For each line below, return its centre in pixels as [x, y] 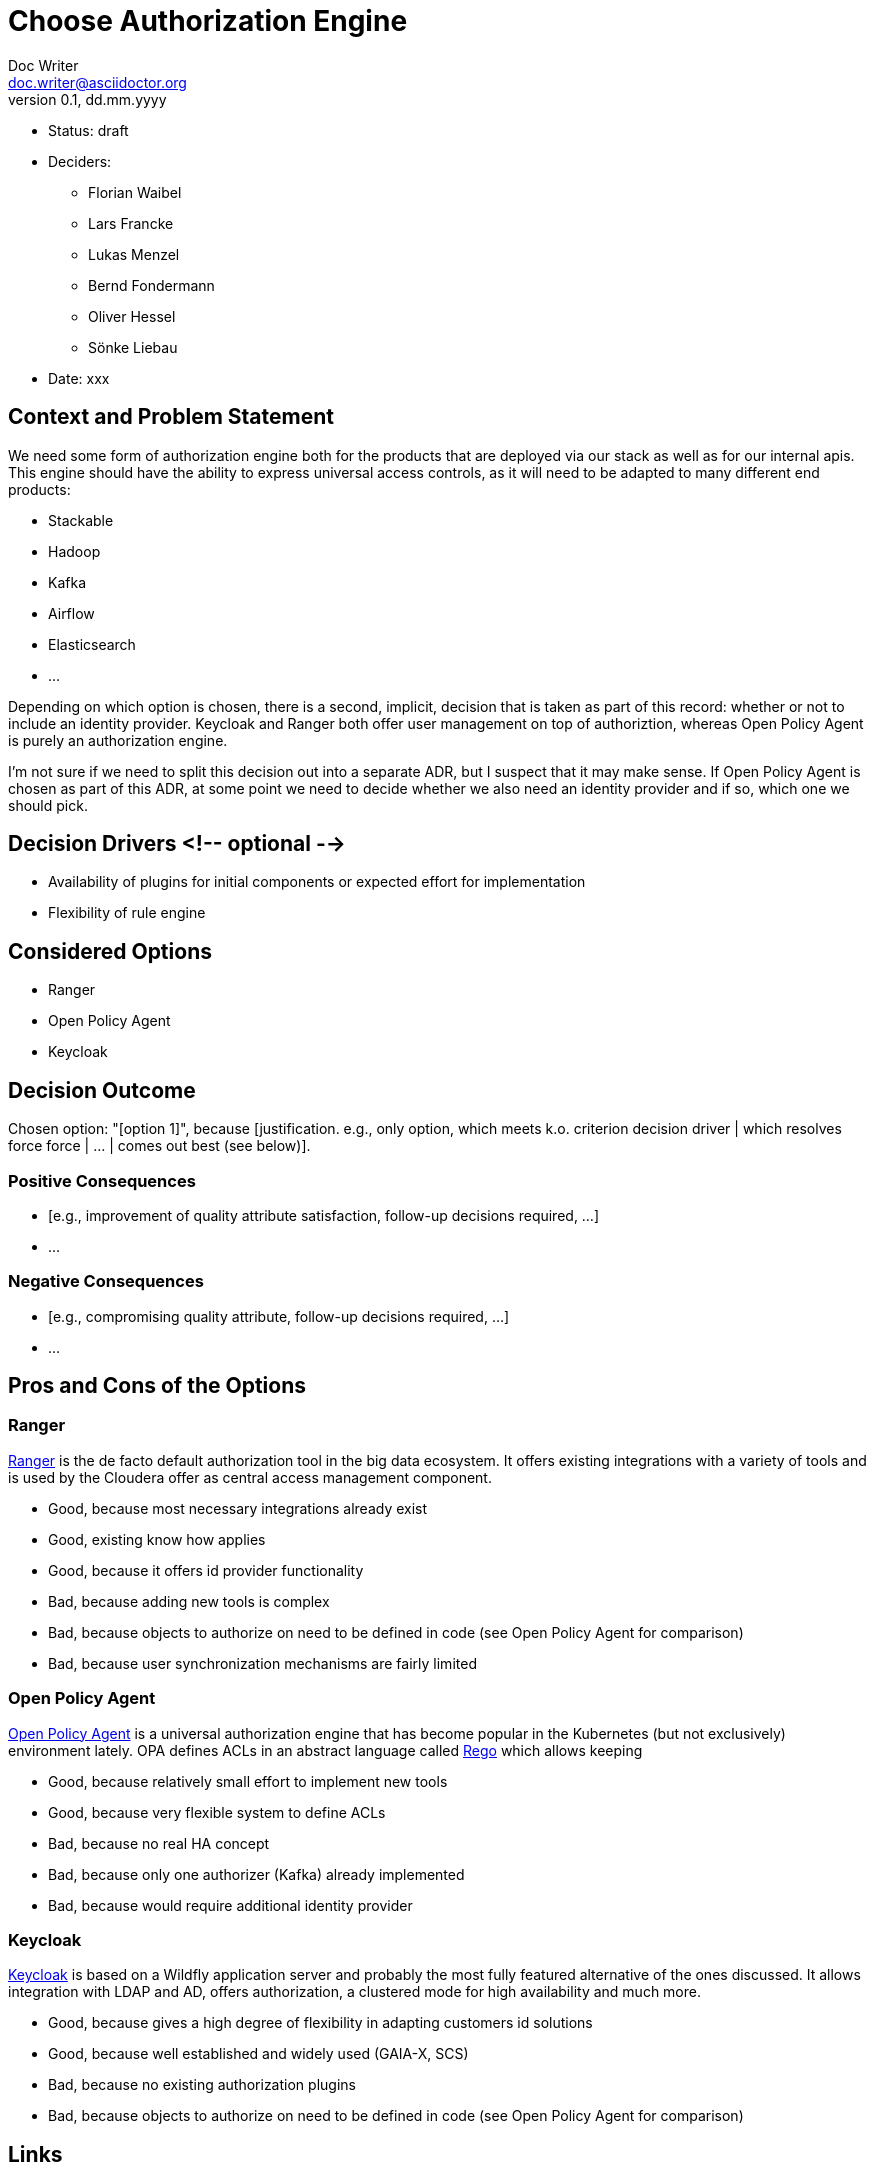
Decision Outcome [102, 1090]
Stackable [81, 520]
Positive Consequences [102, 1180]
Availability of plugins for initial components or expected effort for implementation [317, 882]
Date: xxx [79, 378]
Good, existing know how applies [157, 1539]
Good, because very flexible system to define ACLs [217, 1812]
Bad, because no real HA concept [159, 1843]
